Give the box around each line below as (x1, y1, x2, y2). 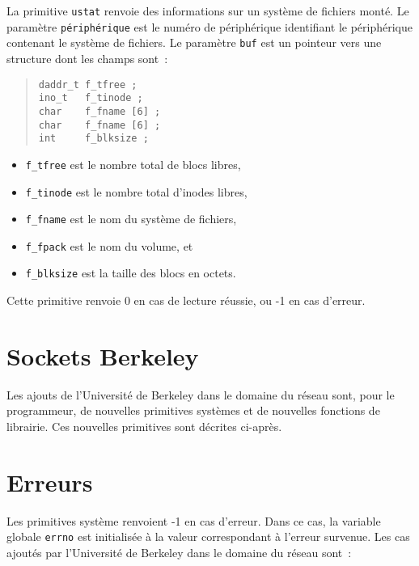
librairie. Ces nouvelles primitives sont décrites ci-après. (6, 418, 282, 435)
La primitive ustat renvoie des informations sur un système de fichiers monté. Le (6, 2, 409, 19)
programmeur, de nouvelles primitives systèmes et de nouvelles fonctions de (6, 402, 380, 419)
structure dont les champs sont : (6, 49, 168, 66)
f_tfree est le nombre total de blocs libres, (25, 155, 241, 172)
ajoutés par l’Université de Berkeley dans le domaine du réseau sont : (6, 544, 352, 560)
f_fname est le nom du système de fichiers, (25, 210, 237, 227)
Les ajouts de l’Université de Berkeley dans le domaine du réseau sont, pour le (6, 386, 395, 403)
